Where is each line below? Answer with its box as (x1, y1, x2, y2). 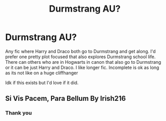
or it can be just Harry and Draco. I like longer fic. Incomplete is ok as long (5, 64, 159, 70)
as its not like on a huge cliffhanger (5, 69, 78, 76)
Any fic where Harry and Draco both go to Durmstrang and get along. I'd (5, 48, 156, 54)
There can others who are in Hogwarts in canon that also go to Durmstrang (5, 59, 161, 65)
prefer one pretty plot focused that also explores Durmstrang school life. (5, 54, 156, 60)
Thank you (5, 109, 32, 116)
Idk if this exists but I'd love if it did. (5, 79, 79, 86)
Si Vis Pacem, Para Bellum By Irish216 (5, 94, 126, 103)
